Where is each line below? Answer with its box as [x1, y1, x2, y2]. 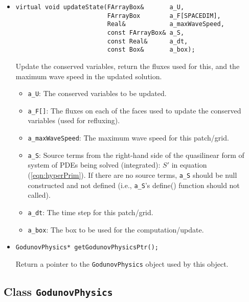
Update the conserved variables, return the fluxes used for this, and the [15, 60, 240, 71]
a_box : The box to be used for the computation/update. [28, 224, 204, 235]
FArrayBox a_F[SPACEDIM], [107, 12, 221, 19]
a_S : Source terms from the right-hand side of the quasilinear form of [28, 149, 244, 160]
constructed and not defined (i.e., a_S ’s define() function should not [28, 179, 240, 190]
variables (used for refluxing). [28, 115, 120, 126]
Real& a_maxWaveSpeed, [107, 20, 224, 28]
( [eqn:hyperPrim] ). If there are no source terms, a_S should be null [28, 169, 237, 180]
